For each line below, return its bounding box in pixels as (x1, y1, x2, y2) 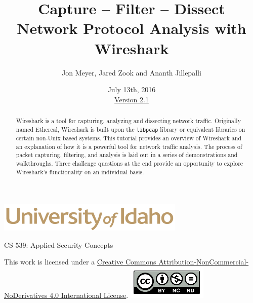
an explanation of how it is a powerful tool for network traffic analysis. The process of (16, 142, 242, 150)
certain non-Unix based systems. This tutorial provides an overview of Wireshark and (16, 133, 242, 142)
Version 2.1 (114, 94, 149, 104)
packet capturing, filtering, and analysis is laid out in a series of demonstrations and (16, 150, 238, 159)
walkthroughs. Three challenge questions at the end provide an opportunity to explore (16, 159, 243, 167)
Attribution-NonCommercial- (158, 256, 249, 267)
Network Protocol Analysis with (17, 18, 246, 39)
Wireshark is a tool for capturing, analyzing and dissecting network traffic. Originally (16, 117, 241, 125)
